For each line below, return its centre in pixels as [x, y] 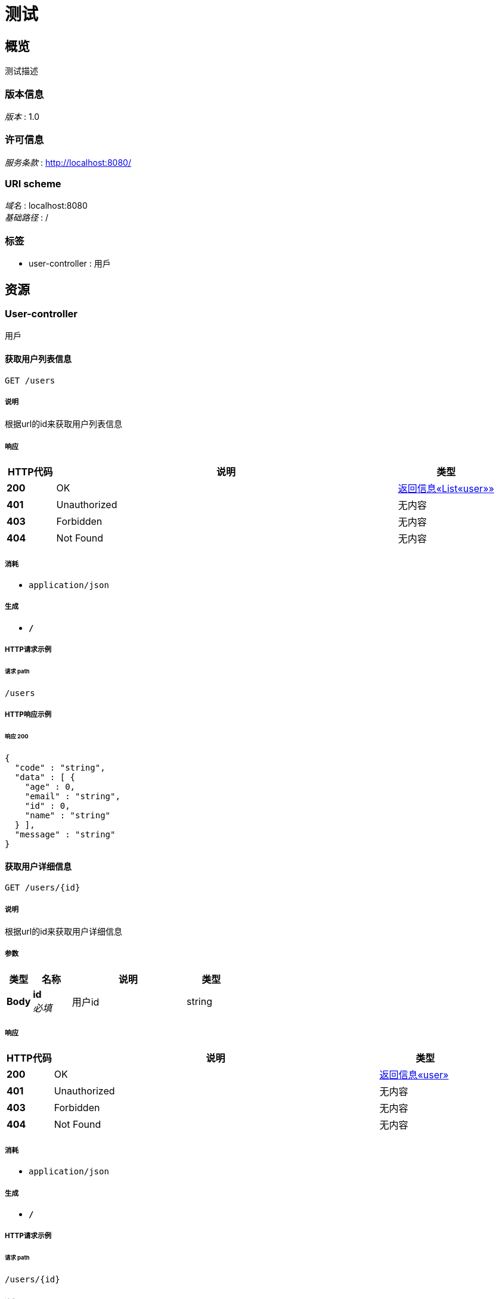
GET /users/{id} [43, 888]
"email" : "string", [72, 796]
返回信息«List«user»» [446, 489]
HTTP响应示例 [28, 715]
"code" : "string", [60, 767]
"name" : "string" [68, 815]
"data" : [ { [45, 777]
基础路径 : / [27, 218]
